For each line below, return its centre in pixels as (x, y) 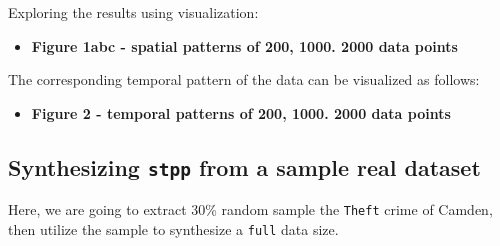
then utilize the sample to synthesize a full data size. (173, 228)
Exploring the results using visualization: (133, 12)
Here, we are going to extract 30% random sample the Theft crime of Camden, (250, 209)
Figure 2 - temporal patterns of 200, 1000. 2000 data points (241, 112)
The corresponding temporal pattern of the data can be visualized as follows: (244, 79)
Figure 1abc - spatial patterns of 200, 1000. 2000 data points (244, 45)
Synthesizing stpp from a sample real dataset (244, 166)
